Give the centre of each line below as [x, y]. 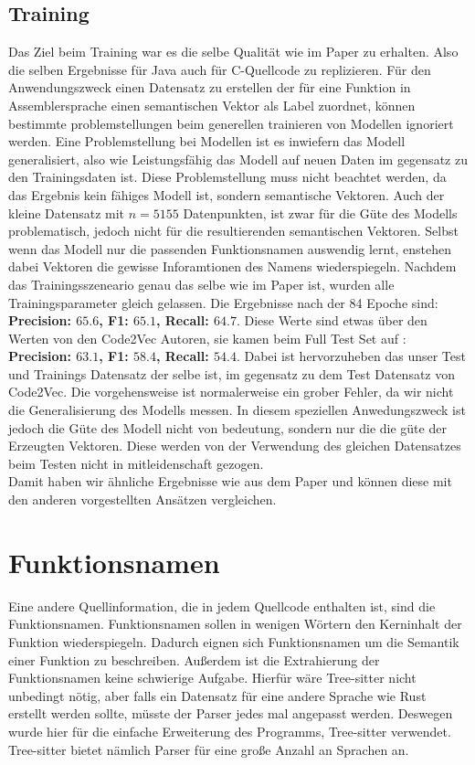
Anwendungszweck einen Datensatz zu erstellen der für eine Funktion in [210, 87]
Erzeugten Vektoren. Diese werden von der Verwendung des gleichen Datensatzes [235, 446]
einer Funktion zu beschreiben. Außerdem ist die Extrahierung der [194, 659]
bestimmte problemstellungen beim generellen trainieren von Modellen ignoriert [231, 123]
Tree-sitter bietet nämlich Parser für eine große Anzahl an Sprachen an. [209, 749]
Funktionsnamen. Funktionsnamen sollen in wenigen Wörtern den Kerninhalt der [235, 624]
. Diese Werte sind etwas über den [332, 320]
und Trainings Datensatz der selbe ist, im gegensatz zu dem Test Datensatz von [232, 373]
